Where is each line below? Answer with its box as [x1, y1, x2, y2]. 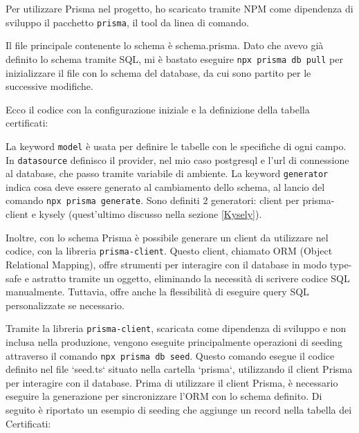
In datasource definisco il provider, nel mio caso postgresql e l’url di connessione [6, 152, 349, 167]
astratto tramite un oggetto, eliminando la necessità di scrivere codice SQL [32, 270, 350, 285]
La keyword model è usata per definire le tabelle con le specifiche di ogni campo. [6, 138, 347, 153]
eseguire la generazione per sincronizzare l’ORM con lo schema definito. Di [6, 389, 322, 403]
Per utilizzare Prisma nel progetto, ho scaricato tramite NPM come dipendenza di [6, 1, 353, 15]
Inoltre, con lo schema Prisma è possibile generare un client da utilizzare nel [6, 230, 329, 244]
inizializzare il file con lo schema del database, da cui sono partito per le [6, 65, 311, 80]
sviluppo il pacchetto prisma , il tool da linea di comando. [6, 15, 249, 29]
